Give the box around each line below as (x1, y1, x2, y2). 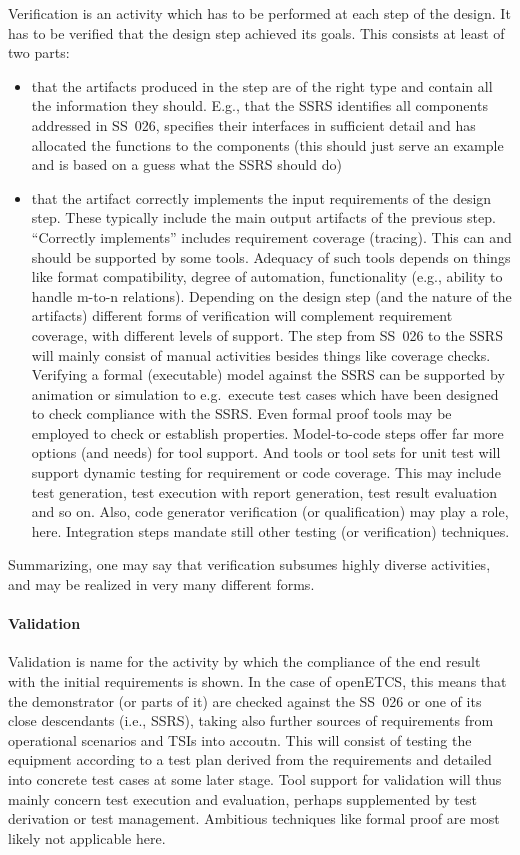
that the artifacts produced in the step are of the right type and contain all (31, 75, 493, 96)
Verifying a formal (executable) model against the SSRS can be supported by (31, 364, 505, 385)
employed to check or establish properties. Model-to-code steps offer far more (31, 422, 504, 443)
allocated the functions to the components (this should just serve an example (31, 134, 504, 155)
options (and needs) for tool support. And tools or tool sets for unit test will (31, 442, 501, 463)
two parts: (8, 42, 70, 63)
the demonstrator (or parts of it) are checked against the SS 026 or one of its (8, 690, 482, 711)
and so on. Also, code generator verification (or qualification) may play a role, (31, 501, 509, 522)
